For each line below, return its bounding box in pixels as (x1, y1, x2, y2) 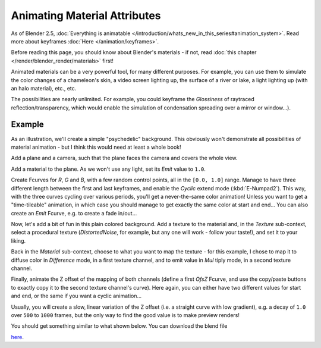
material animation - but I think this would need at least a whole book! (11, 143, 181, 151)
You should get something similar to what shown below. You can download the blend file (11, 322, 228, 330)
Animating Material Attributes (11, 9, 161, 22)
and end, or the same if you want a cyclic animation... (11, 292, 142, 300)
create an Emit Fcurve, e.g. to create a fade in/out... (11, 209, 137, 217)
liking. (11, 237, 26, 244)
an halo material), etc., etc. (11, 84, 77, 92)
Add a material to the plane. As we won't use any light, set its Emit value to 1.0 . (11, 165, 206, 173)
